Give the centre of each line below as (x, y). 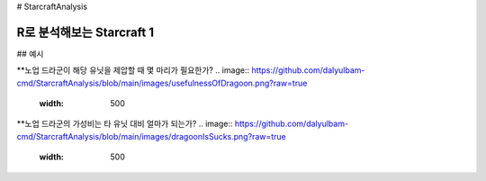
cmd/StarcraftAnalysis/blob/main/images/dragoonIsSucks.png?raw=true (152, 136)
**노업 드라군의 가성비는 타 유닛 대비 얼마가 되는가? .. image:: (125, 124)
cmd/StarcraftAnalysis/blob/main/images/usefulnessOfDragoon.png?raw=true (162, 83)
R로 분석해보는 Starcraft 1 (85, 32)
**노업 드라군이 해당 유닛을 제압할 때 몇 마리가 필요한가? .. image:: (133, 70)
